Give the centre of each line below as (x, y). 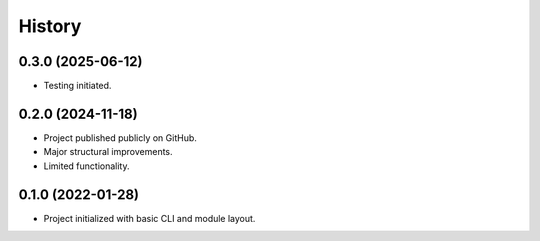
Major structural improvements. (108, 152)
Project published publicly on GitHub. (120, 137)
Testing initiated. (77, 86)
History (50, 26)
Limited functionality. (86, 166)
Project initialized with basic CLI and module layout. (149, 218)
